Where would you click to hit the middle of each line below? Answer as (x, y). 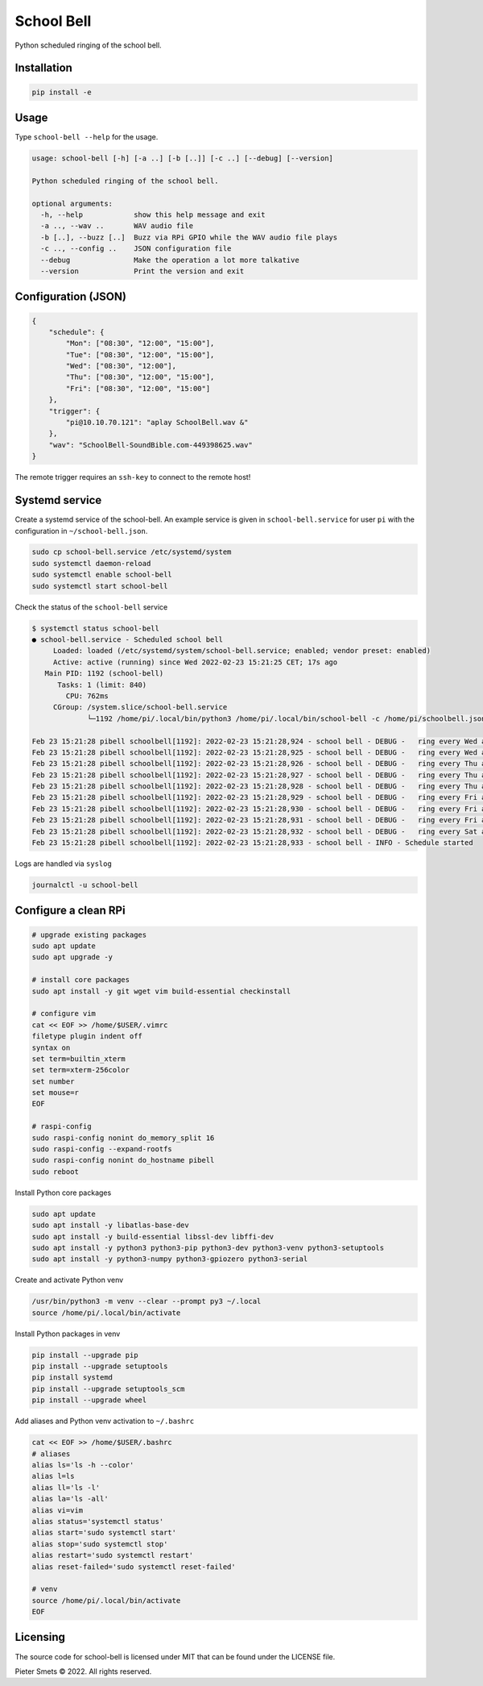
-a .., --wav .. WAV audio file (117, 226)
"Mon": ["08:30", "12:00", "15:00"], (140, 343)
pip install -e (62, 92)
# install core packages (81, 980)
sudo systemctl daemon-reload (91, 563)
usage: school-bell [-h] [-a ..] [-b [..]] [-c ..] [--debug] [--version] (183, 158)
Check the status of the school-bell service (91, 607)
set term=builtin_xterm (79, 1059)
